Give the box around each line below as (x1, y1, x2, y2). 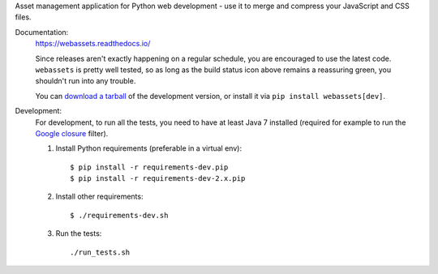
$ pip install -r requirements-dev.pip (70, 162, 229, 172)
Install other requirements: (55, 191, 144, 202)
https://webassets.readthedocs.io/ (35, 39, 151, 49)
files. (15, 12, 32, 22)
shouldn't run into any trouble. (35, 76, 136, 86)
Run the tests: (55, 229, 102, 238)
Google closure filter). (35, 128, 109, 138)
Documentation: (15, 27, 69, 36)
